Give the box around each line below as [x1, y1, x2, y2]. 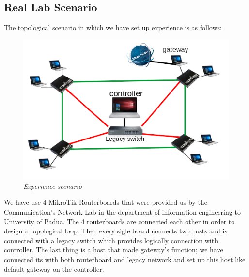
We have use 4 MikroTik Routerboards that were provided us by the [4, 197, 207, 207]
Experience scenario [23, 181, 82, 191]
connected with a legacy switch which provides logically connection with [4, 235, 218, 245]
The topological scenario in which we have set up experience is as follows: [4, 22, 222, 32]
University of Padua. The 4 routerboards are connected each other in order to [4, 216, 235, 226]
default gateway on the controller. [4, 263, 104, 274]
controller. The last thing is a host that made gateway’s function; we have [4, 245, 223, 255]
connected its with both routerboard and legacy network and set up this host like [4, 254, 246, 264]
